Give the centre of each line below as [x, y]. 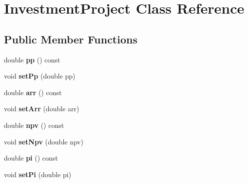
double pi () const [31, 158]
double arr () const [33, 92]
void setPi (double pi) [38, 174]
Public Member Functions [71, 39]
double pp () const [32, 59]
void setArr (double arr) [42, 109]
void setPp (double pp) [40, 76]
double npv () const [34, 125]
